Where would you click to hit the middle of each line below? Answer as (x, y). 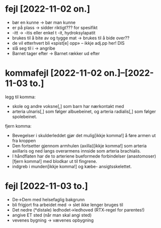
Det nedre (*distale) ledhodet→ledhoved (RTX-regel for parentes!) (78, 210)
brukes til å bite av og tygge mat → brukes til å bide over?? (71, 38)
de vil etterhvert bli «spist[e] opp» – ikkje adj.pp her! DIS (68, 43)
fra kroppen (24, 140)
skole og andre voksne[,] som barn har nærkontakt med (68, 106)
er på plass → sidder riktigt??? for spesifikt (55, 27)
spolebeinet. (25, 116)
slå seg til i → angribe (34, 48)
